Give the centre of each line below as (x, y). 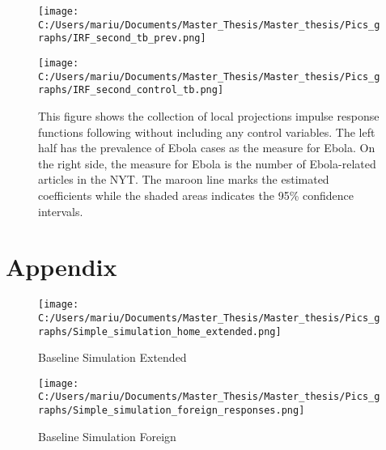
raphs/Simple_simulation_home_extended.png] (160, 331)
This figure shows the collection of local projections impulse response (209, 115)
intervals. (61, 211)
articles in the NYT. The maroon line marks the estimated (184, 179)
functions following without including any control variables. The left (207, 132)
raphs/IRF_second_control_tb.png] (131, 90)
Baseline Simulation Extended (112, 357)
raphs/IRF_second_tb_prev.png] (122, 38)
